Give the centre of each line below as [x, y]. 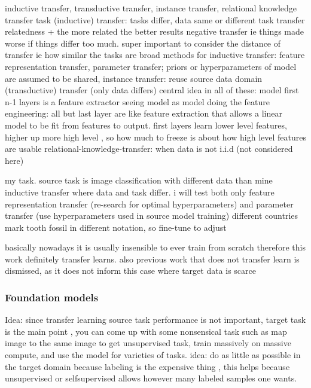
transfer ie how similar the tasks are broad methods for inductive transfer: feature [155, 55]
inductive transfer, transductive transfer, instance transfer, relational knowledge [151, 8]
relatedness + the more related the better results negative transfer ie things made [155, 31]
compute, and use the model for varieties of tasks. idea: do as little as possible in [153, 355]
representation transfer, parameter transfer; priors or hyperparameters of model [151, 66]
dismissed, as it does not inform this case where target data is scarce [130, 271]
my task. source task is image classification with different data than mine [139, 180]
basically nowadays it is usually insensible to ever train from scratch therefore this [155, 247]
